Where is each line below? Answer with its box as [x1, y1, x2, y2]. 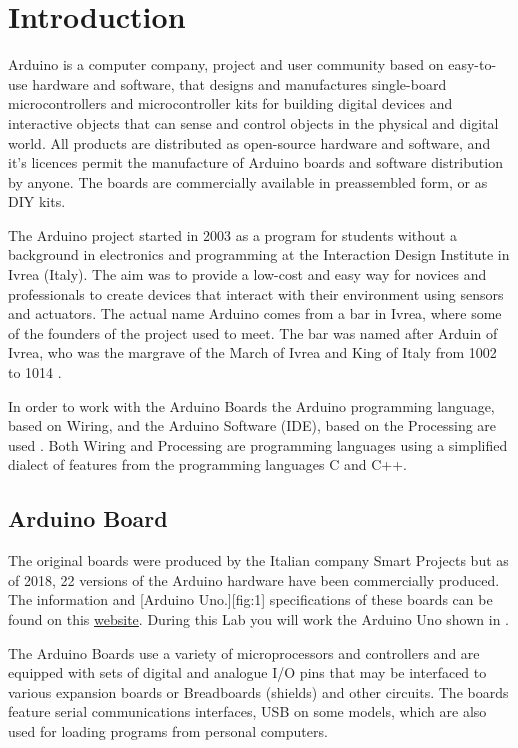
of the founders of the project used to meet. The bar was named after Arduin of [8, 322, 498, 343]
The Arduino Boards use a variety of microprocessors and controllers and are [8, 642, 480, 663]
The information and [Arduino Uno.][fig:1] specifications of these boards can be [8, 589, 493, 610]
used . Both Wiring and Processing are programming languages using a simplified [8, 434, 508, 455]
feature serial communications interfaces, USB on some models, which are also [8, 701, 487, 722]
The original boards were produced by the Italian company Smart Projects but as [8, 550, 509, 571]
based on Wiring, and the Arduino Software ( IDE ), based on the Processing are [8, 415, 497, 436]
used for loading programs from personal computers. [8, 720, 328, 741]
